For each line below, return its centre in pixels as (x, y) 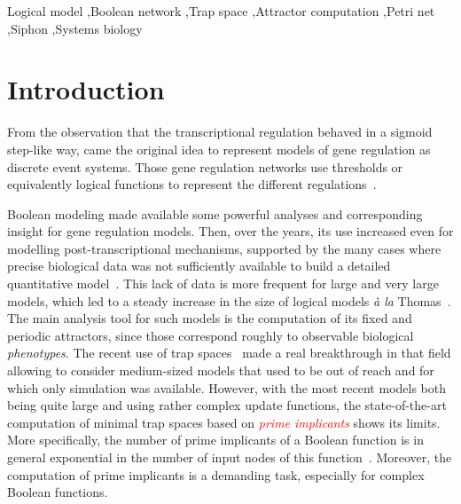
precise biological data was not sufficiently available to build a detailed (199, 266)
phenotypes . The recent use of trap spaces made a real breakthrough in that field (229, 353)
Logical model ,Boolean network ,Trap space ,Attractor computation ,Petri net (221, 11)
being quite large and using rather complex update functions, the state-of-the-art (227, 405)
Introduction (86, 89)
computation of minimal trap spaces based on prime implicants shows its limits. (224, 422)
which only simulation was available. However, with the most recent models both (227, 387)
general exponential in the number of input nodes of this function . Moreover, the (230, 457)
